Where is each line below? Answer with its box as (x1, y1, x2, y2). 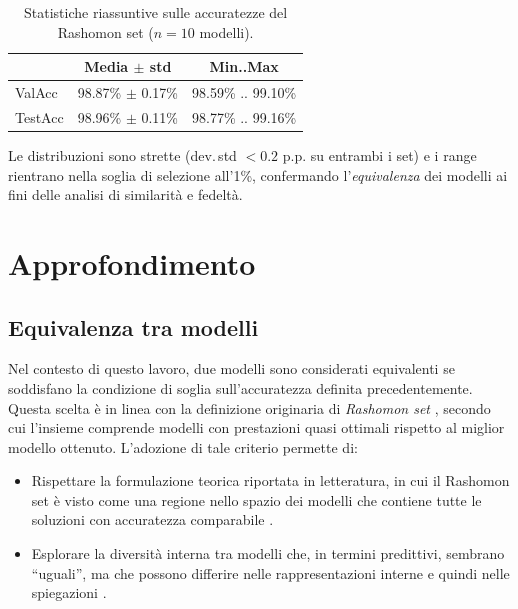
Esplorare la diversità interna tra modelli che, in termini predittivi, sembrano (31, 543, 505, 564)
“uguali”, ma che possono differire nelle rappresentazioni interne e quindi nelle (31, 562, 510, 583)
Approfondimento (8, 242, 256, 283)
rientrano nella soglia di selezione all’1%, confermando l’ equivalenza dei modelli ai (8, 164, 508, 185)
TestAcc (15, 106, 64, 127)
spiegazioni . (31, 582, 107, 603)
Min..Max (209, 56, 279, 77)
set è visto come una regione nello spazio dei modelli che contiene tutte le (31, 489, 482, 510)
